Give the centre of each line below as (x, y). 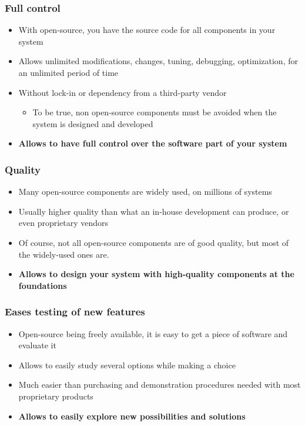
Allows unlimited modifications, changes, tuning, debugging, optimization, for (158, 61)
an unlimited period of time (68, 72)
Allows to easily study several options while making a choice (127, 365)
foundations (43, 285)
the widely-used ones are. (64, 254)
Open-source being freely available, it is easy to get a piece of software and (153, 333)
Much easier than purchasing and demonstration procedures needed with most (160, 385)
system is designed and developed (93, 123)
